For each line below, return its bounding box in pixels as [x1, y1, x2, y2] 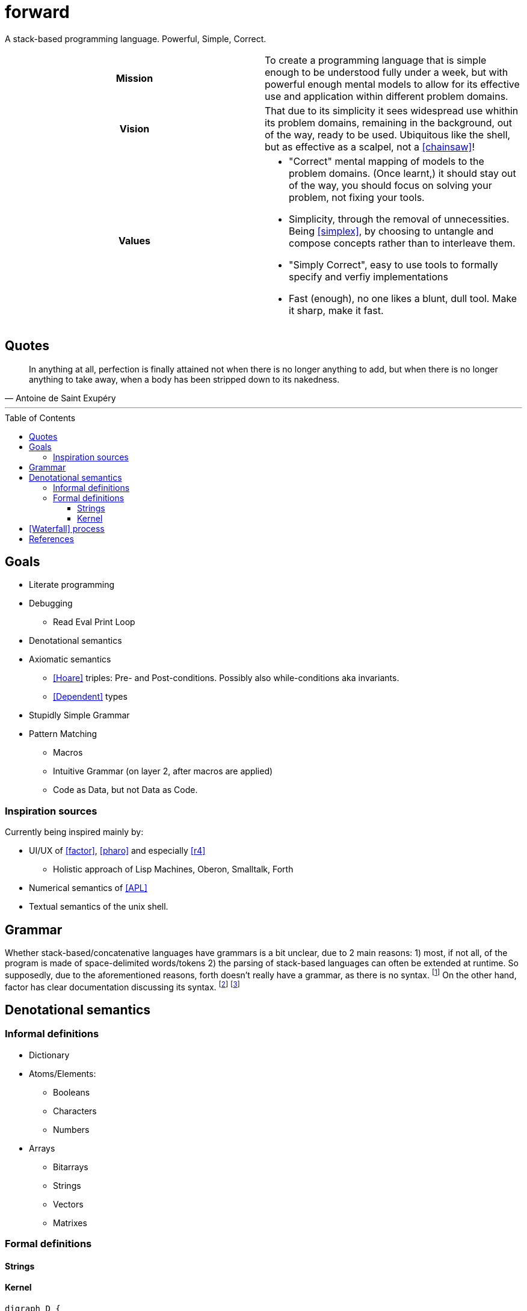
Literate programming [29, 579, 115, 590]
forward [5, 2, 70, 22]
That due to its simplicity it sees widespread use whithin [265, 104, 519, 117]
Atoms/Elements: [29, 1068, 96, 1079]
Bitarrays [53, 1161, 88, 1172]
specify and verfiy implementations [289, 270, 448, 283]
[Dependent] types [53, 691, 128, 702]
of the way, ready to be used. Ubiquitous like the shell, [265, 128, 511, 141]
